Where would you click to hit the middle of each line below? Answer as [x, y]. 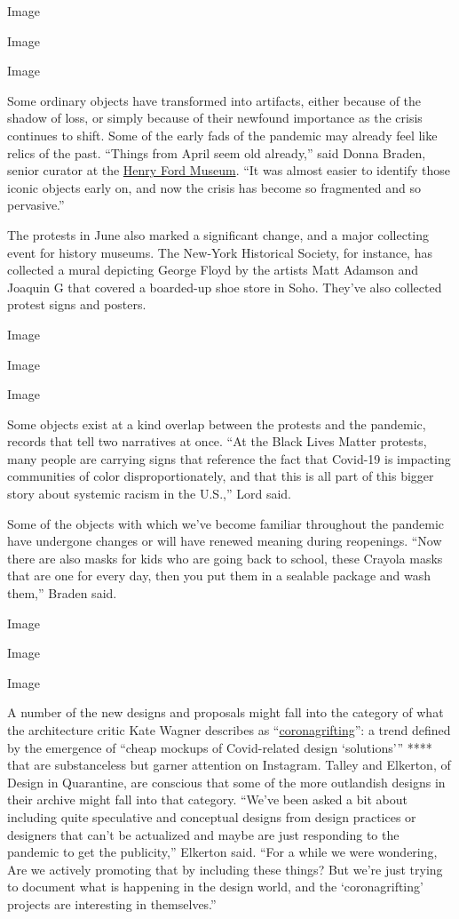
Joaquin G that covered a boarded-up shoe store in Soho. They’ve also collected [225, 287]
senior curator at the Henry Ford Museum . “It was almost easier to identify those [229, 170]
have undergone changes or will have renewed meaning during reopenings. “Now [225, 541]
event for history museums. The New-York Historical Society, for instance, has [220, 252]
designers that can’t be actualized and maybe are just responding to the [203, 834]
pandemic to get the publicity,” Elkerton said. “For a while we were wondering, [222, 852]
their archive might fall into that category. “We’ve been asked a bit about [207, 799]
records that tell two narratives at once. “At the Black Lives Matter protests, [217, 441]
